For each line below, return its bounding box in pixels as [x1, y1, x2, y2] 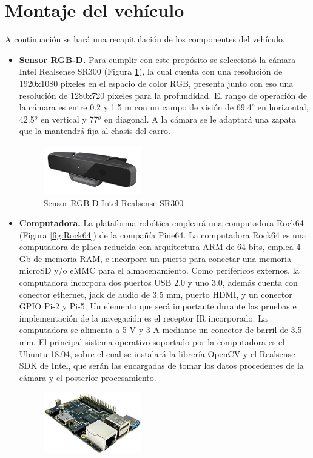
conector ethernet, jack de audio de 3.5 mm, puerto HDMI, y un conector [19, 288, 292, 300]
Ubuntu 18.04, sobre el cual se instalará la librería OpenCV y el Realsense [19, 347, 295, 360]
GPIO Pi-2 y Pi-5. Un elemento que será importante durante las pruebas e [19, 300, 297, 312]
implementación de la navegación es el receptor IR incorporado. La [19, 311, 268, 324]
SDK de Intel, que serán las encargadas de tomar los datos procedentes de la [19, 359, 304, 372]
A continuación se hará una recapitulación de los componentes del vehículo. [5, 33, 285, 45]
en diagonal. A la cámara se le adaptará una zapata [104, 112, 296, 125]
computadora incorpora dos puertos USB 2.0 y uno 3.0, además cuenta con [19, 276, 298, 289]
